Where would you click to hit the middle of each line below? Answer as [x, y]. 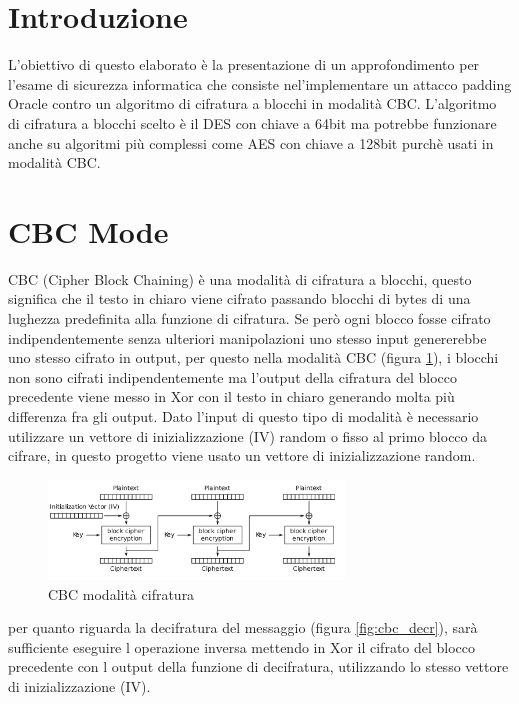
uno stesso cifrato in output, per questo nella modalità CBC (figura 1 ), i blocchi [253, 357]
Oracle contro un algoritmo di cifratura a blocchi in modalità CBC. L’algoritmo [252, 103]
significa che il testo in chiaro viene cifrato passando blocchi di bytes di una [239, 298]
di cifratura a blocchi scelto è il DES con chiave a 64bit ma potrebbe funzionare [252, 122]
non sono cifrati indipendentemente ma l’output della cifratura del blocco [233, 376]
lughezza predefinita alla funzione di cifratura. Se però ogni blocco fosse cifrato [249, 318]
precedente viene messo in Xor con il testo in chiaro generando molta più [231, 396]
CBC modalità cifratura [121, 593]
